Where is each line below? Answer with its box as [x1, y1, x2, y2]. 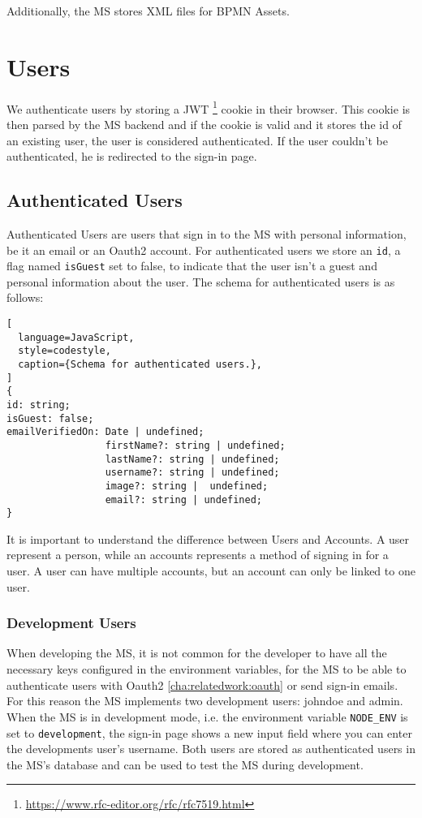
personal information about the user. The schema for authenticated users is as [6, 273, 395, 290]
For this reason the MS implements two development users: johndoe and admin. [6, 692, 403, 709]
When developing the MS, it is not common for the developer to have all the [6, 644, 387, 661]
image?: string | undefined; [105, 480, 269, 492]
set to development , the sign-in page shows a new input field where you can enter [6, 724, 412, 741]
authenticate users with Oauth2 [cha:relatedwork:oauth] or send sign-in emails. [6, 676, 398, 693]
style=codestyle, [18, 345, 111, 357]
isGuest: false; [6, 412, 94, 424]
